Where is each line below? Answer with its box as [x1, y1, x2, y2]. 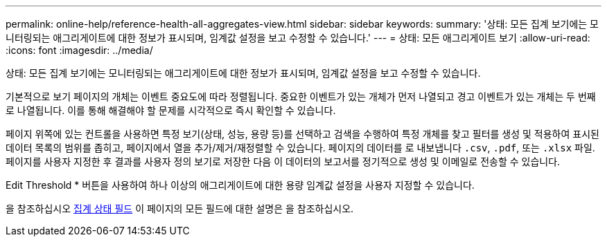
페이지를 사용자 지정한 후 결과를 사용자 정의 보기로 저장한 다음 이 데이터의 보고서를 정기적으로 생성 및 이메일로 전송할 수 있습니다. [6, 156, 561, 167]
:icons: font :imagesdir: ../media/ [6, 44, 153, 56]
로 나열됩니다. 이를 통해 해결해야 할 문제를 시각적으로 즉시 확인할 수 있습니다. [6, 104, 336, 116]
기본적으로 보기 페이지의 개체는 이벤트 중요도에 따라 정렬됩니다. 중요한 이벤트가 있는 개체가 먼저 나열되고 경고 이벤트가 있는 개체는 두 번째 [6, 91, 596, 102]
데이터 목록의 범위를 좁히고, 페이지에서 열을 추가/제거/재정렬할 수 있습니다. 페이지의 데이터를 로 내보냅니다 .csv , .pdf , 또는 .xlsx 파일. [6, 142, 595, 153]
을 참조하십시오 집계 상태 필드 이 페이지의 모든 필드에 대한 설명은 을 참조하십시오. [6, 203, 354, 214]
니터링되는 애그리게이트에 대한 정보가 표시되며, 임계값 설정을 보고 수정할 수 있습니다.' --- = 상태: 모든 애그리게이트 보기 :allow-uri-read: [6, 32, 590, 44]
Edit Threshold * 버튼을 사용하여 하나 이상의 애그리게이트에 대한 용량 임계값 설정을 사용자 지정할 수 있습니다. [6, 179, 475, 191]
